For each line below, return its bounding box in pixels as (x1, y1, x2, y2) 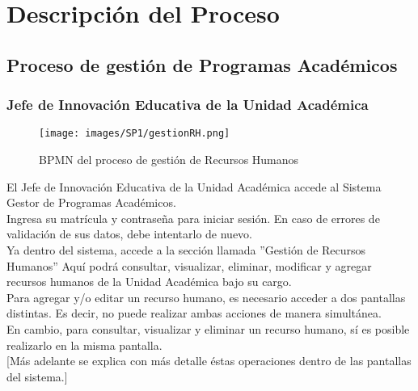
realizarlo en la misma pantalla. (6, 336, 163, 353)
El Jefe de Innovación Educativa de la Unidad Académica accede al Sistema (6, 178, 382, 195)
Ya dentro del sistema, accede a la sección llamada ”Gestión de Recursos (6, 242, 366, 258)
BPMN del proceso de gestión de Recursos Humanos (39, 151, 299, 168)
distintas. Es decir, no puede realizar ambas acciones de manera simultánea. (6, 305, 382, 322)
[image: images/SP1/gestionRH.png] (39, 128, 230, 140)
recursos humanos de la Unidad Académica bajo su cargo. (6, 273, 292, 290)
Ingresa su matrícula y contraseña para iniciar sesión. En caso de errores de (6, 209, 380, 226)
